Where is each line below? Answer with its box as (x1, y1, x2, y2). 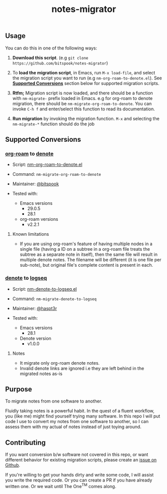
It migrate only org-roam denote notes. (19, 360, 100, 366)
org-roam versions (19, 216, 58, 222)
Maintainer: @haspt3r (12, 305, 57, 311)
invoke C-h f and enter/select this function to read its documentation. (12, 106, 156, 112)
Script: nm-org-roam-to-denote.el (12, 161, 83, 168)
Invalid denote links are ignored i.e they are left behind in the (19, 365, 145, 371)
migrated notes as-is (19, 371, 63, 377)
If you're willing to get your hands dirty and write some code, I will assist (5, 472, 154, 478)
